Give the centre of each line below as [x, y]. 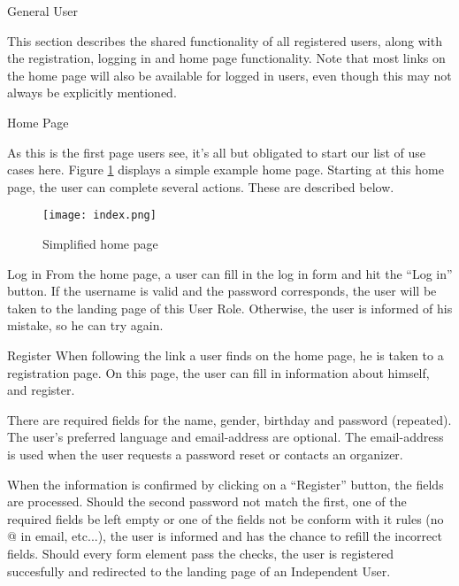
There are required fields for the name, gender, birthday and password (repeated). [229, 419]
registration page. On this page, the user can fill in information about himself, [218, 372]
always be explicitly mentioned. [92, 93]
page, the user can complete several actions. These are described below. [201, 186]
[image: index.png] [99, 216]
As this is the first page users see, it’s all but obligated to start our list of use [217, 152]
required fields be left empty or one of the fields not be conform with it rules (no [226, 518]
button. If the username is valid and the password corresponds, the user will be [222, 291]
